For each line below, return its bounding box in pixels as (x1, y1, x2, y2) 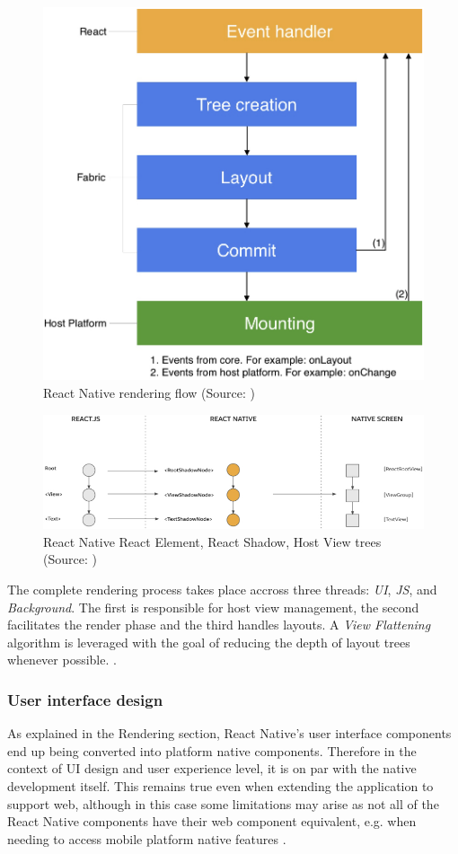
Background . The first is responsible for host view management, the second (7, 597, 419, 616)
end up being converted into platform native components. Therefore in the (7, 741, 417, 760)
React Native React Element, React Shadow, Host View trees (43, 532, 382, 550)
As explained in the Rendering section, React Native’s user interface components (7, 724, 452, 743)
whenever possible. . (7, 650, 117, 669)
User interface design (7, 688, 163, 710)
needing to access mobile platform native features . (7, 829, 286, 848)
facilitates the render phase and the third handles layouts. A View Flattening (7, 615, 431, 634)
